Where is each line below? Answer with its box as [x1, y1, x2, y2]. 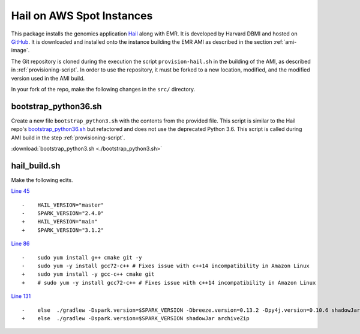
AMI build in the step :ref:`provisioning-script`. [11, 134, 125, 141]
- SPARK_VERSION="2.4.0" [22, 210, 104, 217]
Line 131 [11, 293, 31, 300]
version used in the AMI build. [11, 74, 85, 82]
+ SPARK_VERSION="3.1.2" [22, 226, 104, 234]
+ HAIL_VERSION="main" [22, 218, 98, 225]
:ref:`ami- [273, 38, 297, 45]
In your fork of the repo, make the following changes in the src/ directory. [11, 85, 196, 93]
